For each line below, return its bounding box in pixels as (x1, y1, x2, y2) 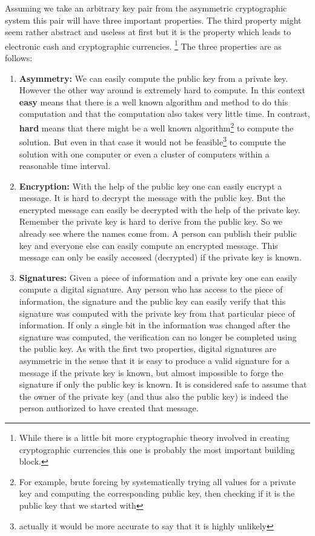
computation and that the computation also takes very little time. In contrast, (19, 107, 310, 120)
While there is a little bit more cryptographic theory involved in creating (19, 431, 290, 443)
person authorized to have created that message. (19, 402, 199, 414)
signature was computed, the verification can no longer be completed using (19, 330, 297, 343)
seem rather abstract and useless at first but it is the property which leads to (5, 25, 291, 38)
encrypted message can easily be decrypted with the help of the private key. (19, 203, 300, 216)
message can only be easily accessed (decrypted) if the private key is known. (19, 251, 302, 263)
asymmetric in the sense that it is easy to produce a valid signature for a (19, 354, 290, 366)
